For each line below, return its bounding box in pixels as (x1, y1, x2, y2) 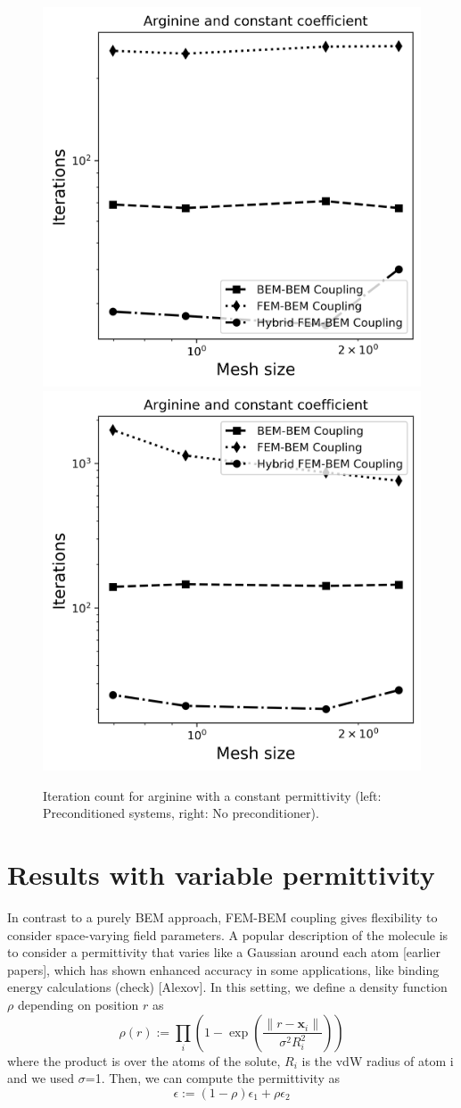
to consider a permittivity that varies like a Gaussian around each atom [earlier (7, 943, 440, 962)
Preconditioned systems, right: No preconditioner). (43, 804, 319, 822)
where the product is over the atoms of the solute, (7, 1051, 281, 1070)
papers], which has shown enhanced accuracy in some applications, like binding (7, 960, 440, 979)
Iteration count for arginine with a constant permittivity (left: (43, 786, 382, 804)
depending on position (17, 995, 139, 1013)
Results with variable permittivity (7, 856, 435, 893)
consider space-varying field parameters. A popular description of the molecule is (7, 925, 449, 944)
